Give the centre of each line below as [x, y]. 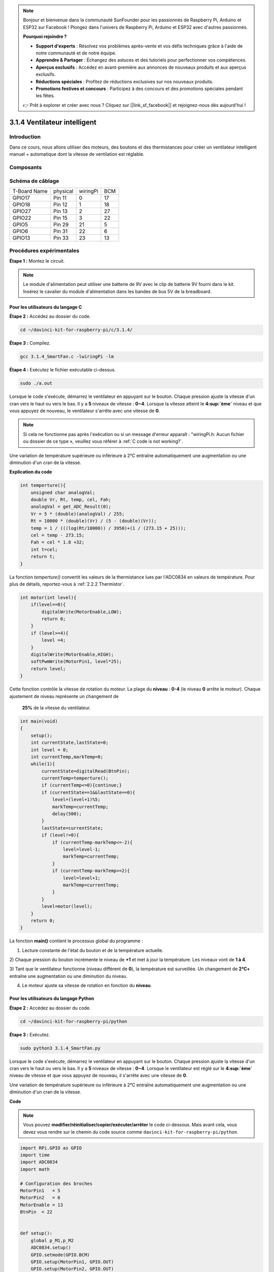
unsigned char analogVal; [63, 493]
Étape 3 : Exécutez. [30, 1034]
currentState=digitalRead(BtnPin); [86, 771]
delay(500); [67, 814]
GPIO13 [21, 238]
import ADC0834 [39, 1162]
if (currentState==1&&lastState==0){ [88, 792]
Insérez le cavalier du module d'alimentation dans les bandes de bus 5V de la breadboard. [117, 291]
